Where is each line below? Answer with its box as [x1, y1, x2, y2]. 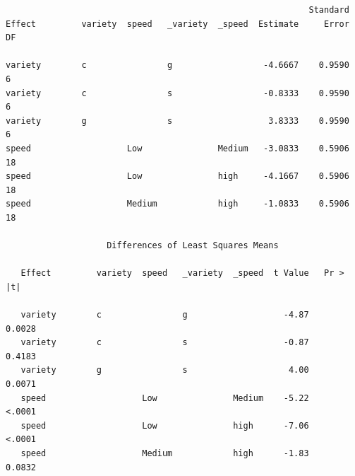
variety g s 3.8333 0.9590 [6, 115, 349, 126]
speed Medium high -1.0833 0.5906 [6, 199, 349, 209]
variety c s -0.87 [20, 337, 309, 348]
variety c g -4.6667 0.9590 [6, 60, 349, 71]
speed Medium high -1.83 [20, 448, 309, 458]
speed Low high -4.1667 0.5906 [6, 171, 349, 182]
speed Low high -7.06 [20, 420, 309, 431]
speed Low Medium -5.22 [20, 393, 309, 403]
